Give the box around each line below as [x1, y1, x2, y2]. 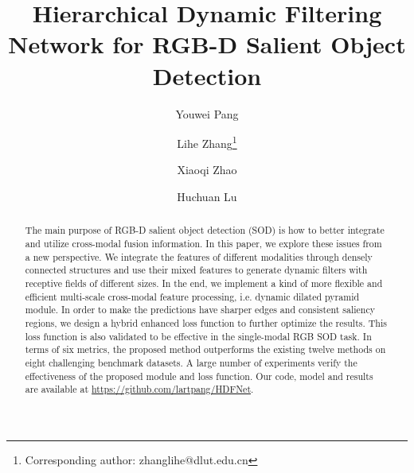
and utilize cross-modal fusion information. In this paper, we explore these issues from [25, 236, 382, 250]
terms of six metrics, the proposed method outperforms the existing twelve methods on [25, 343, 386, 356]
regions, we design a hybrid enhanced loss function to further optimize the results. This [25, 316, 387, 329]
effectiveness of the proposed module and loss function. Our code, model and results [25, 369, 373, 382]
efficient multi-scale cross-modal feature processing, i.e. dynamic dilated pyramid [25, 289, 360, 303]
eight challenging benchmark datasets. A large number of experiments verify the [25, 355, 357, 369]
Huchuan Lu [177, 188, 237, 204]
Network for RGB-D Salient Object [8, 28, 406, 60]
